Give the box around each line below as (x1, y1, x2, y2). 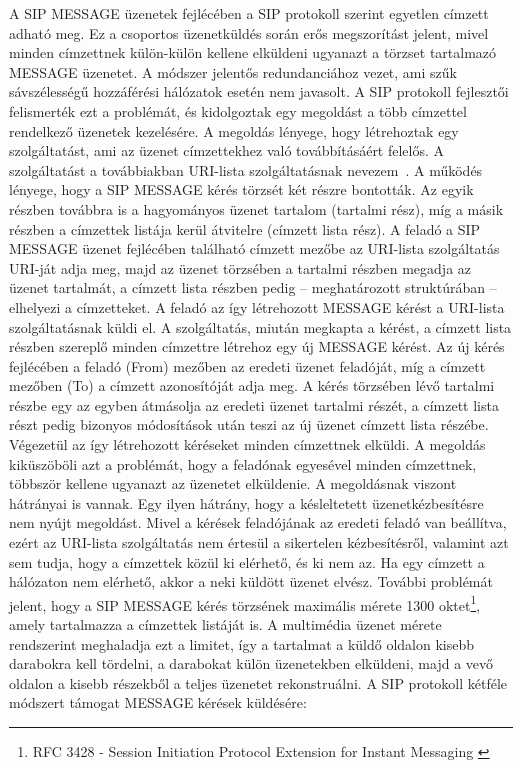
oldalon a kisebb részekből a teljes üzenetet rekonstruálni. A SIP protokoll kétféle (9, 672, 508, 693)
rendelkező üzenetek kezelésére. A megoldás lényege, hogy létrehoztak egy (9, 120, 459, 141)
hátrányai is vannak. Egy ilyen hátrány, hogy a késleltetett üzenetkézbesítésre (9, 492, 484, 513)
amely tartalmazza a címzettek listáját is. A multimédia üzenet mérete (9, 614, 442, 635)
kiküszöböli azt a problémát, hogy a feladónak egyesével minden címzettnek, (9, 453, 477, 474)
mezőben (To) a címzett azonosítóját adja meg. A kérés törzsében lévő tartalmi (9, 375, 495, 396)
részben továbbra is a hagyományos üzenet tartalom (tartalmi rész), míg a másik (9, 198, 504, 219)
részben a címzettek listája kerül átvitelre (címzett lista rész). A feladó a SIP (9, 218, 481, 239)
